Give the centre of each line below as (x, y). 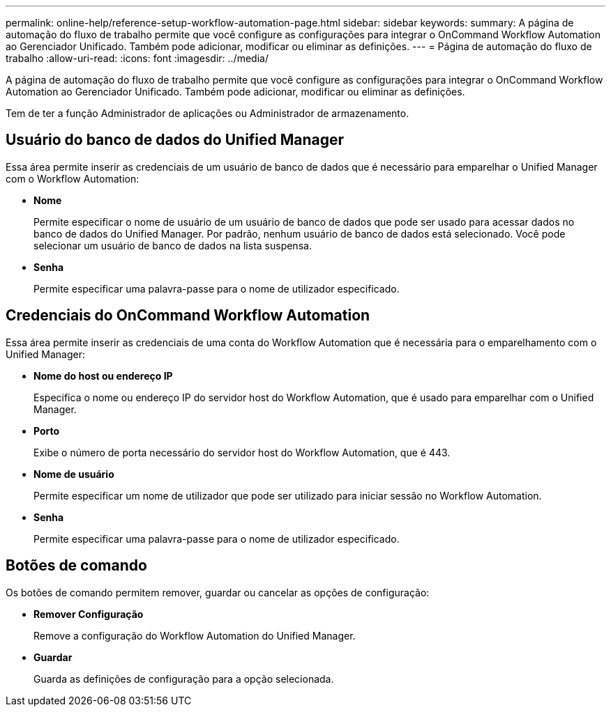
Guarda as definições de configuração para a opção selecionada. (184, 679)
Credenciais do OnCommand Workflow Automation (188, 316)
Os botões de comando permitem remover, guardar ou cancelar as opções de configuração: (218, 592)
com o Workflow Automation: (73, 178)
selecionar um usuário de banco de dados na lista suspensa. (173, 245)
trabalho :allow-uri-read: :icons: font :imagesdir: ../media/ (137, 58)
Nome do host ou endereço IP (103, 376)
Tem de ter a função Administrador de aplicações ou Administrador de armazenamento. (208, 113)
